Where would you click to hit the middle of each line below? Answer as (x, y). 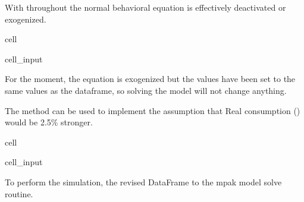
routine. (19, 193)
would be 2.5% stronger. (49, 122)
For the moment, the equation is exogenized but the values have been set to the (150, 79)
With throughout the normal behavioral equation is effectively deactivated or (145, 7)
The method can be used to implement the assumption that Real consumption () (153, 110)
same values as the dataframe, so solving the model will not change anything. (146, 90)
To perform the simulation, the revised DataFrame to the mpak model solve (143, 182)
